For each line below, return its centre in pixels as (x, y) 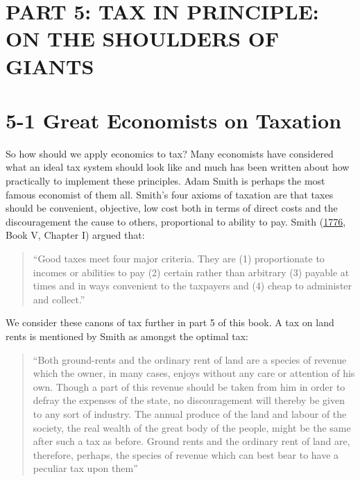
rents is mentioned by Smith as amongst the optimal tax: (127, 336)
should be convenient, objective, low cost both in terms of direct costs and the (172, 208)
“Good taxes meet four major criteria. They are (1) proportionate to (179, 259)
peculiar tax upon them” (85, 468)
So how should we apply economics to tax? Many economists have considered (170, 153)
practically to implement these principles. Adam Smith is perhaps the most (165, 181)
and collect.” (59, 299)
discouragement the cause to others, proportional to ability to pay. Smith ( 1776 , (176, 221)
